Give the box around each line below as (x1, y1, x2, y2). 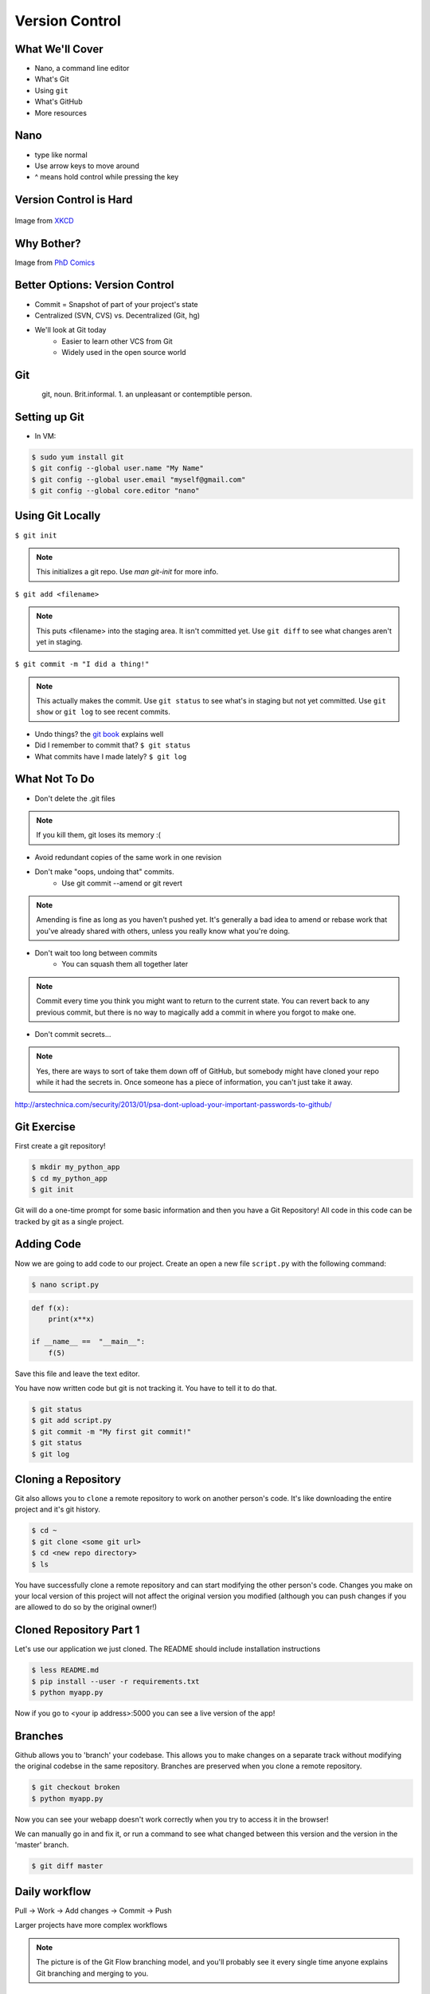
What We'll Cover (14, 42, 104, 56)
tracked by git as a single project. (14, 1216, 124, 1226)
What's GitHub (34, 97, 83, 107)
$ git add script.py (31, 1416, 111, 1425)
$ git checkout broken (31, 1783, 120, 1792)
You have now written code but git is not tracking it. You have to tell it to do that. (14, 1384, 278, 1393)
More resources (34, 108, 88, 117)
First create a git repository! (14, 1141, 107, 1151)
